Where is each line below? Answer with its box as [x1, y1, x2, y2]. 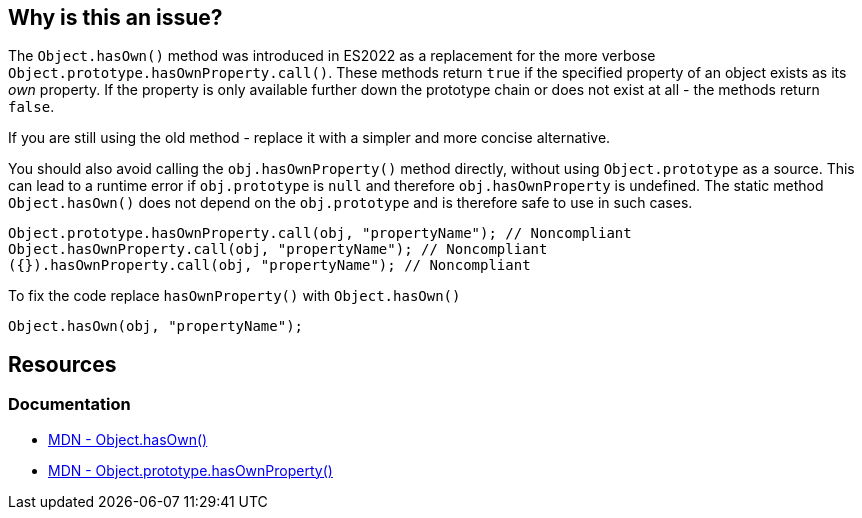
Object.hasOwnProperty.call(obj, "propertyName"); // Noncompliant [8, 241, 548, 258]
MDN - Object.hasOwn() [48, 430, 208, 448]
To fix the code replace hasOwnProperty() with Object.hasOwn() [8, 287, 461, 305]
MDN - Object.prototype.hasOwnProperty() [48, 461, 333, 479]
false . [8, 98, 55, 116]
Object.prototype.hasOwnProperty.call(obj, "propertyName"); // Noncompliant [8, 225, 632, 242]
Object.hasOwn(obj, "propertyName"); [8, 318, 304, 335]
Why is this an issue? [8, 5, 223, 30]
